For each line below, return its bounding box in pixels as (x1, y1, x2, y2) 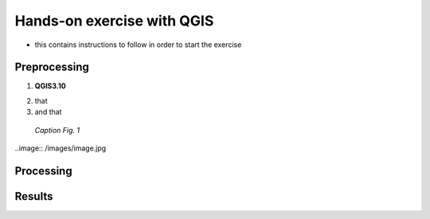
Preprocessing (14, 61, 89, 74)
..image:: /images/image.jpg (14, 143, 107, 153)
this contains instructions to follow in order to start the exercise (34, 40, 242, 49)
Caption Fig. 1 (34, 125, 80, 135)
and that (34, 108, 62, 117)
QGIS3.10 (34, 81, 67, 91)
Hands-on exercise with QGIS (14, 12, 214, 29)
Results (14, 190, 53, 203)
